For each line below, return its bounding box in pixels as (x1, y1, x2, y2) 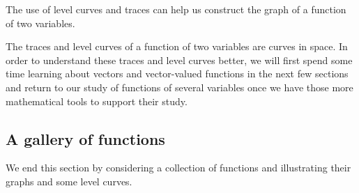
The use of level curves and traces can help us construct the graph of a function (6, 2, 346, 16)
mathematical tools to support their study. (6, 93, 188, 108)
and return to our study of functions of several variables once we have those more (6, 79, 353, 94)
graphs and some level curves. (6, 173, 132, 188)
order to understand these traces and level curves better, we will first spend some (6, 52, 353, 67)
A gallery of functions (6, 128, 165, 149)
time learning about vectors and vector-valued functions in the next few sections (6, 66, 349, 81)
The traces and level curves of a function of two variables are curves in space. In (6, 39, 348, 54)
